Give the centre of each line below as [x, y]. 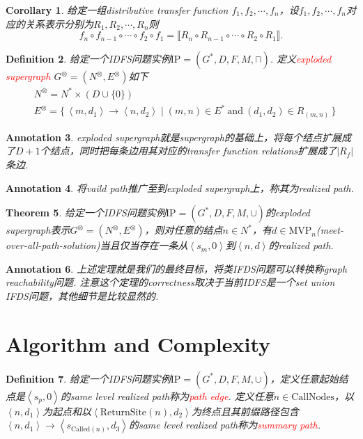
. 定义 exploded [301, 59]
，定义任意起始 [304, 378]
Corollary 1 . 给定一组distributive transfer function [117, 10]
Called [81, 429]
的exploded [288, 213]
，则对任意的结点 [184, 230]
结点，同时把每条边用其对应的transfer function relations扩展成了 [193, 151]
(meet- [330, 230]
